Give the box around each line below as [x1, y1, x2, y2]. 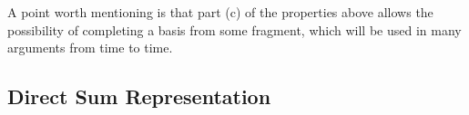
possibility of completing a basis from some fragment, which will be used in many [7, 20, 462, 39]
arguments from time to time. [7, 38, 173, 57]
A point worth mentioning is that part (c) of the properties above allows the [7, 3, 433, 21]
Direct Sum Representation [7, 82, 271, 110]
